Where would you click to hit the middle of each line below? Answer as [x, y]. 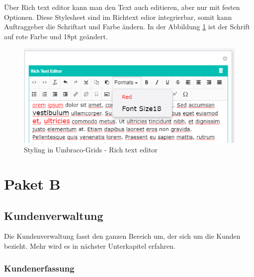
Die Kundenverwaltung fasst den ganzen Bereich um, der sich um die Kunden [122, 236]
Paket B [32, 184]
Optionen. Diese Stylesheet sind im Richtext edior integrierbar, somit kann [118, 17]
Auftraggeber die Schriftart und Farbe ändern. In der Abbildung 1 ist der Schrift [127, 27]
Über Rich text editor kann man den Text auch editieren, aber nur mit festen [122, 7]
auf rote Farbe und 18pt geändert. [56, 36]
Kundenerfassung [39, 268]
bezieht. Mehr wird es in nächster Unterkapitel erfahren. [90, 246]
